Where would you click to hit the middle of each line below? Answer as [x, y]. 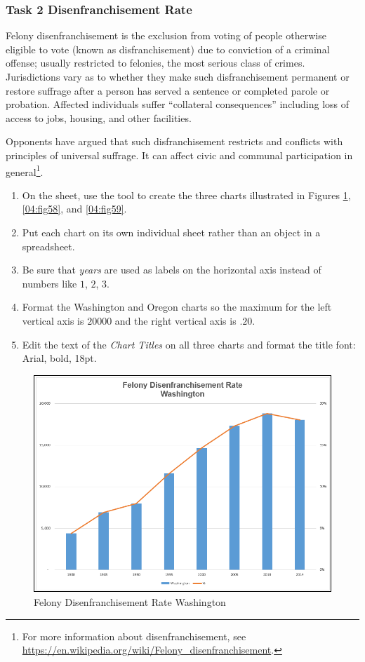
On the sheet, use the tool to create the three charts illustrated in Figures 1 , [186, 195]
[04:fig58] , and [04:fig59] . [74, 209]
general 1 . [25, 170]
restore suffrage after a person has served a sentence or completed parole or [168, 90]
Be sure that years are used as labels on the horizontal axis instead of [172, 270]
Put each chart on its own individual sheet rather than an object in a [171, 232]
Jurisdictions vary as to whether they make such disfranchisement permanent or [178, 76]
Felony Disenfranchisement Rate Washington [130, 602]
